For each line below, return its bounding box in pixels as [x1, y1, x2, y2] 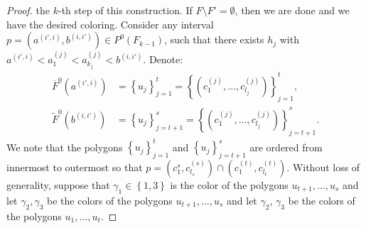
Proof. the [6, 3, 50, 17]
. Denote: [143, 52, 183, 66]
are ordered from [249, 139, 323, 154]
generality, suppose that [6, 178, 110, 192]
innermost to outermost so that [6, 160, 143, 175]
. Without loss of [286, 160, 360, 175]
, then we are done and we [235, 3, 350, 17]
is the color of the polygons [170, 178, 289, 192]
